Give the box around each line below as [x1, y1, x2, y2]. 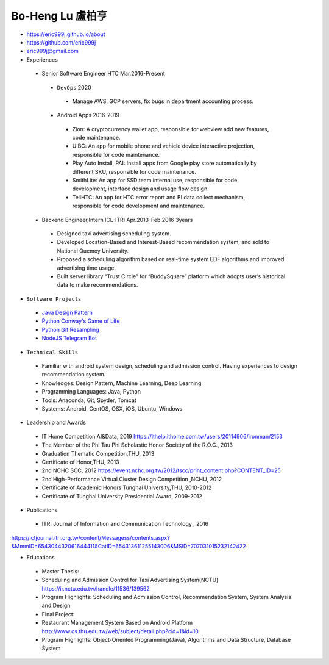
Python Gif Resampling [41, 326, 100, 333]
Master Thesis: [41, 567, 79, 575]
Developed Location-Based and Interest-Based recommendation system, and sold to [57, 239, 270, 246]
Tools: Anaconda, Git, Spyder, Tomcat [41, 397, 136, 404]
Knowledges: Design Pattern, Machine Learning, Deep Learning [41, 379, 202, 387]
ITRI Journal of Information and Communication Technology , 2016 [41, 520, 209, 528]
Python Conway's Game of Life [41, 317, 120, 325]
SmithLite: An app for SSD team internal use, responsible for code [72, 177, 238, 184]
